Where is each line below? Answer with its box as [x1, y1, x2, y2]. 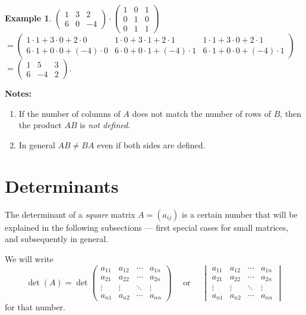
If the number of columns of [18, 107, 121, 119]
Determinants [5, 173, 119, 198]
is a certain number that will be [181, 208, 298, 220]
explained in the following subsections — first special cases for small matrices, [5, 221, 289, 233]
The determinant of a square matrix [5, 208, 135, 220]
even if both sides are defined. [97, 138, 206, 151]
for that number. [5, 301, 65, 313]
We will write [5, 252, 53, 265]
